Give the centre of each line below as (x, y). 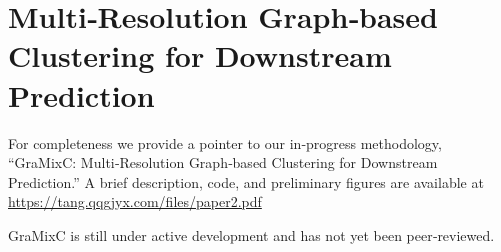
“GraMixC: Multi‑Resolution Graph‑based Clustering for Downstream (223, 162)
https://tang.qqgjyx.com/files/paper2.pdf (135, 201)
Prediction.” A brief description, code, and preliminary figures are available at (246, 181)
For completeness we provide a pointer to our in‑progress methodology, (225, 142)
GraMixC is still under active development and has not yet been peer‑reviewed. (251, 234)
